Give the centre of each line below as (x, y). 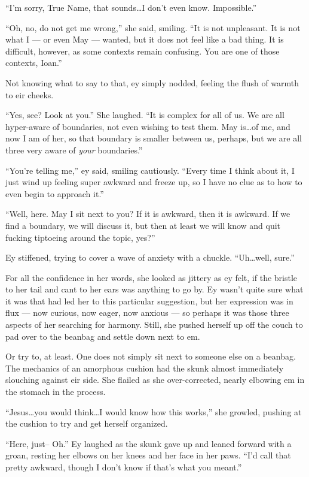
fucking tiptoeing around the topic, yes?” (80, 237)
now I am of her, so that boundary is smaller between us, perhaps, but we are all (154, 138)
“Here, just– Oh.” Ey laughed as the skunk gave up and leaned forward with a (149, 443)
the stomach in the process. (56, 392)
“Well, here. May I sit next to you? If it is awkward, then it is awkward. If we (148, 214)
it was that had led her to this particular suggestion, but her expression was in (149, 301)
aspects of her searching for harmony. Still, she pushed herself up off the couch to (154, 324)
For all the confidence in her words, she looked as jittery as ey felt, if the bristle (152, 277)
